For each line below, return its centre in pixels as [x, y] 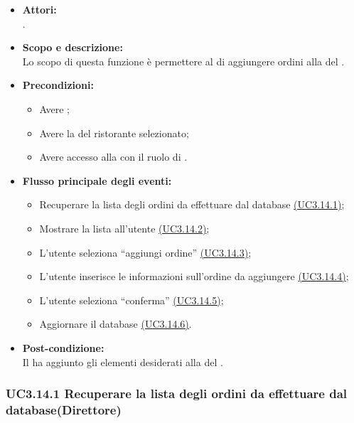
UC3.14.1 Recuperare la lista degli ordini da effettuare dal [177, 393]
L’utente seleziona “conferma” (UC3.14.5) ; [132, 300]
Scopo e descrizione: [73, 47]
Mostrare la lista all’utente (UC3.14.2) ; [124, 228]
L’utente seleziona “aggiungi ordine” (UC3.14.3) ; [145, 252]
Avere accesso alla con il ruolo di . [113, 157]
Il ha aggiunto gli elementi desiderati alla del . [123, 362]
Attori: [39, 9]
